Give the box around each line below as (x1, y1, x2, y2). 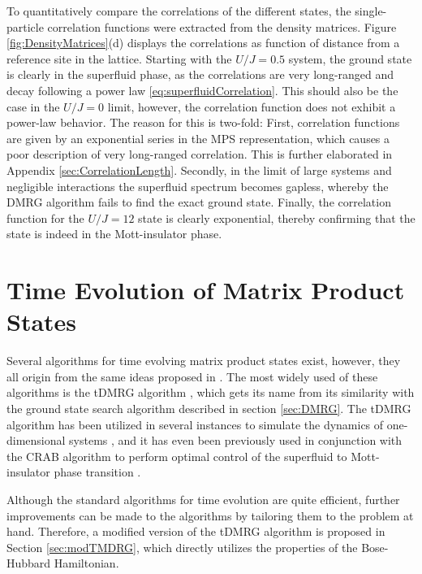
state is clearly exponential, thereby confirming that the (138, 209, 416, 226)
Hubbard (6, 554, 51, 572)
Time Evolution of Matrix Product (6, 273, 405, 307)
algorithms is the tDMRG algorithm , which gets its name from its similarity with (6, 384, 415, 401)
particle (6, 18, 44, 35)
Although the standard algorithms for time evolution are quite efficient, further (6, 490, 400, 507)
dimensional (6, 432, 66, 449)
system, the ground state (288, 50, 412, 67)
